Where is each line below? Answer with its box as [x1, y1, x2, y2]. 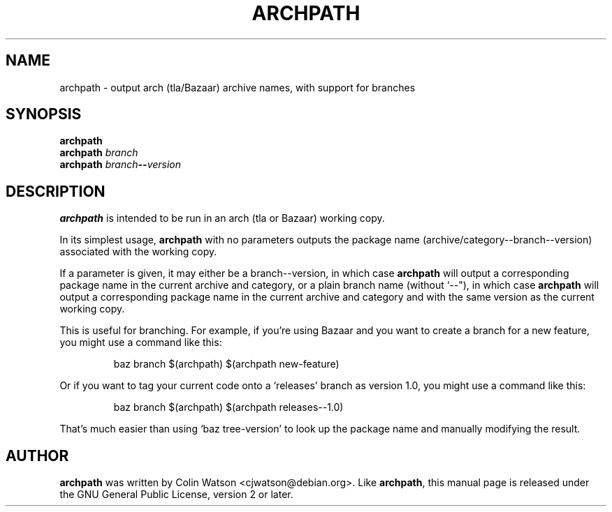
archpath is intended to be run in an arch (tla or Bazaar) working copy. [59, 212, 385, 225]
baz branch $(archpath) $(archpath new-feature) [113, 358, 340, 370]
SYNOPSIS [6, 105, 82, 123]
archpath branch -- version [59, 158, 182, 171]
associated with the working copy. [59, 246, 217, 258]
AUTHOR [6, 446, 69, 465]
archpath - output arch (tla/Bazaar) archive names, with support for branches [59, 81, 416, 93]
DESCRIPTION [6, 182, 105, 200]
